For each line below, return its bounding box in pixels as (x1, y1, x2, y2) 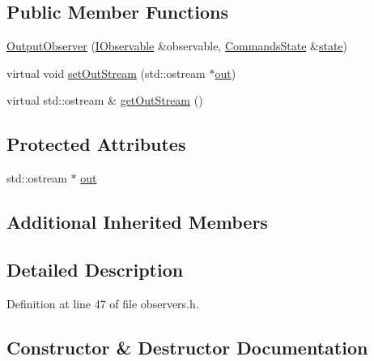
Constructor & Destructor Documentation (6, 334, 368, 359)
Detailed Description (6, 256, 184, 281)
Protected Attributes (6, 131, 186, 157)
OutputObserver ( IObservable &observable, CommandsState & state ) (6, 37, 347, 54)
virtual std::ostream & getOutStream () (6, 92, 203, 109)
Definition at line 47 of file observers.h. (6, 294, 199, 312)
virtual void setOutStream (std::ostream (6, 64, 206, 81)
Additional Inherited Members (6, 209, 268, 234)
